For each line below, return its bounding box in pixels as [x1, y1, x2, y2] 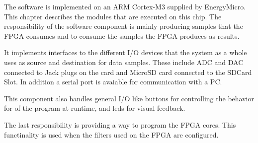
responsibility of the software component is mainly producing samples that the [4, 21, 243, 31]
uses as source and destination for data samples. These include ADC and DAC [4, 57, 244, 67]
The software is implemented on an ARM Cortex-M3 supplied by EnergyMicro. [4, 1, 246, 11]
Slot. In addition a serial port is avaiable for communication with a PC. [4, 76, 222, 87]
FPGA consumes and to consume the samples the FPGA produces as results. [4, 30, 240, 41]
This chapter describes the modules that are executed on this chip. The [4, 11, 222, 21]
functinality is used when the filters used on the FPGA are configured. [4, 129, 219, 140]
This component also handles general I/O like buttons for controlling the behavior [4, 93, 254, 103]
